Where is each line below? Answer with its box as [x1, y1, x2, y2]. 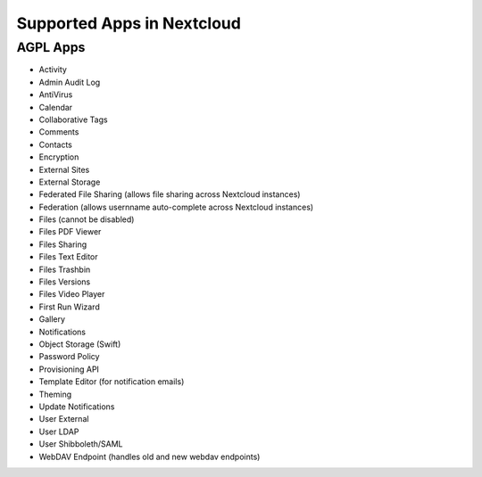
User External [38, 414, 89, 424]
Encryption [38, 152, 79, 162]
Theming [38, 389, 71, 399]
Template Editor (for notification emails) [38, 376, 185, 387]
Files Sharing [38, 239, 87, 250]
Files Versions [38, 276, 91, 287]
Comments [38, 127, 79, 137]
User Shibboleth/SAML [38, 439, 124, 449]
